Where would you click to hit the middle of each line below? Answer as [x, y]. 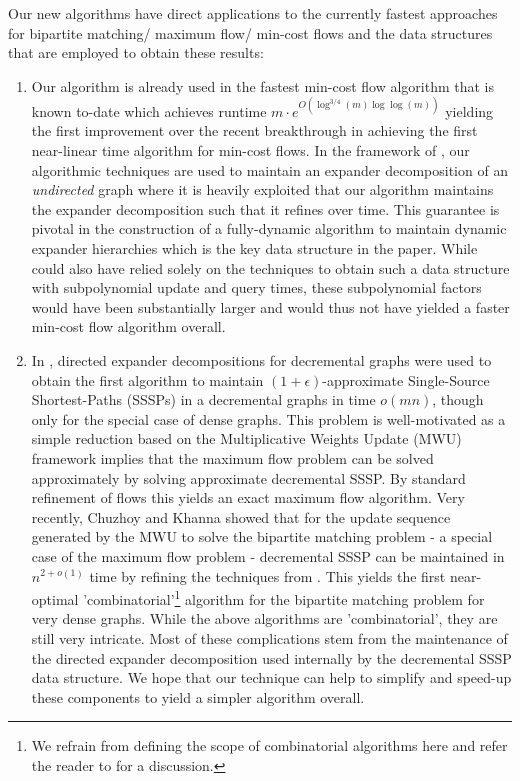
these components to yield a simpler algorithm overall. [198, 696]
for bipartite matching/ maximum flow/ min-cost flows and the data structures [250, 32]
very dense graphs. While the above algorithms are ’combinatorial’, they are [264, 618]
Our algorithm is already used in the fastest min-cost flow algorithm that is [263, 85]
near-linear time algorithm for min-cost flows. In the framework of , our [250, 150]
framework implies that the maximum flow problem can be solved [232, 457]
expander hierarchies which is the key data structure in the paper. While [254, 248]
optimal [55, 598]
